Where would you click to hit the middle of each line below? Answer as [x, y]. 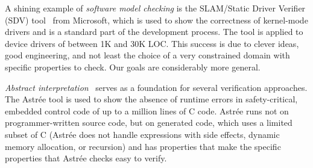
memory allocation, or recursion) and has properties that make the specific [143, 146]
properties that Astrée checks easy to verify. [86, 158]
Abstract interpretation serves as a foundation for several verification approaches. [156, 87]
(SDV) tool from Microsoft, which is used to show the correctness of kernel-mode [156, 20]
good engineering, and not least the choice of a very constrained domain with [147, 55]
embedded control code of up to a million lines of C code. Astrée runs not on [147, 110]
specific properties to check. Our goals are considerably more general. [133, 67]
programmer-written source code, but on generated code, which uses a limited [149, 123]
